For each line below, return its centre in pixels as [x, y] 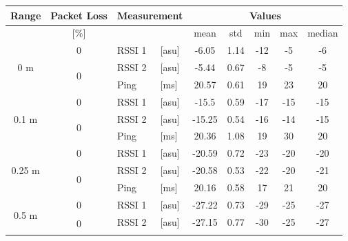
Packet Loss [79, 15]
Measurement [150, 15]
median [323, 33]
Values [265, 15]
